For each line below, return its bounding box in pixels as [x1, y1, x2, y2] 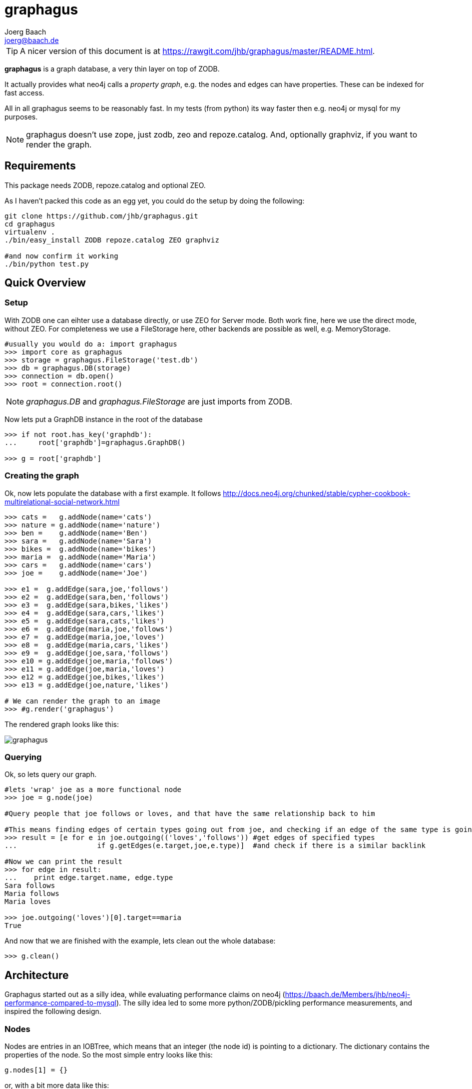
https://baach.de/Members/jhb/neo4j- [285, 990, 411, 999]
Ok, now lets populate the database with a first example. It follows [4, 488, 221, 497]
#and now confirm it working [4, 251, 118, 260]
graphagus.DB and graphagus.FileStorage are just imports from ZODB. [26, 396, 293, 406]
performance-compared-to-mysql [4, 998, 116, 1007]
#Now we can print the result [4, 857, 123, 866]
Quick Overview [4, 276, 86, 289]
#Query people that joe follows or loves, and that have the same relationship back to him [4, 809, 375, 818]
